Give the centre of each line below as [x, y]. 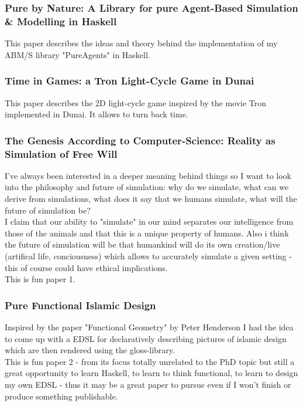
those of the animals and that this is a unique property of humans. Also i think [147, 233]
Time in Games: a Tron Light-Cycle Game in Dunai [130, 81]
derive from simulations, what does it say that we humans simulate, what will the [151, 199]
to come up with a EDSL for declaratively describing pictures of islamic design [146, 338]
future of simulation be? [48, 210]
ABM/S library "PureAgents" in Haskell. [78, 54]
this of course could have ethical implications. [86, 267]
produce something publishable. [61, 396]
